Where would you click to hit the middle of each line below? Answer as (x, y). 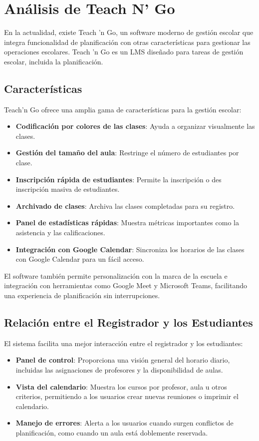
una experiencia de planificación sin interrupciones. (82, 295)
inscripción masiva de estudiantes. (68, 189)
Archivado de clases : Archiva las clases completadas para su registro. (125, 206)
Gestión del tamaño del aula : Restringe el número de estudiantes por (127, 153)
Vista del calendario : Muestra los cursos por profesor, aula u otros (121, 386)
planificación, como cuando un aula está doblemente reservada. (112, 432)
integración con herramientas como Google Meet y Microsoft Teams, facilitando (126, 285)
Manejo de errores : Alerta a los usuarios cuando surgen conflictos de (125, 423)
